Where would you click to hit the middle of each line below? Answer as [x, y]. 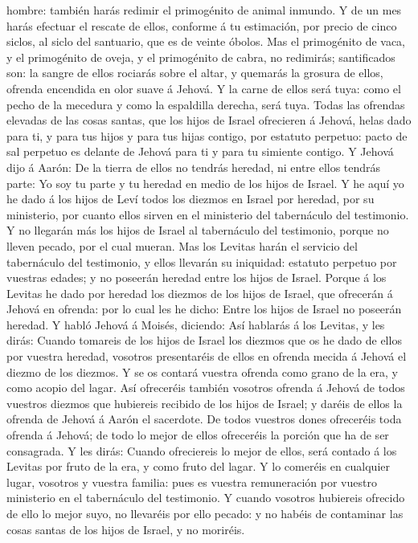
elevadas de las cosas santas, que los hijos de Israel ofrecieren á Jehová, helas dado [209, 120]
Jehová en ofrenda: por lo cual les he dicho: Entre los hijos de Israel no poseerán [204, 309]
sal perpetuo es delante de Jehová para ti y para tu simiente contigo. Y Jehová [200, 151]
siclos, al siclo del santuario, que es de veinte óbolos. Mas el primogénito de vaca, [206, 41]
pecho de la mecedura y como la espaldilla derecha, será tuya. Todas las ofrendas [206, 104]
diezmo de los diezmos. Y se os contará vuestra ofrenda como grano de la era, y [203, 372]
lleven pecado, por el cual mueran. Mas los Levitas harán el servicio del [182, 245]
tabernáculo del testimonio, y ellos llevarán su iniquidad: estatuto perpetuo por [202, 261]
